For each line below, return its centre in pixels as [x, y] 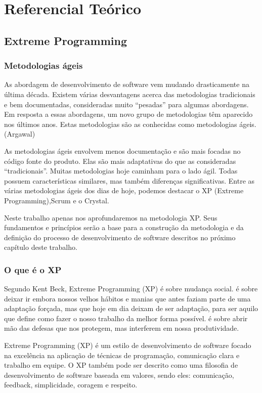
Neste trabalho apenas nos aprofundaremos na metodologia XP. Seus [111, 217]
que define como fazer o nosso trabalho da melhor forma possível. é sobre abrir [126, 318]
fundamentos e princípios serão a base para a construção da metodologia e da [124, 227]
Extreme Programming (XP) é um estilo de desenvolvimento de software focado [128, 345]
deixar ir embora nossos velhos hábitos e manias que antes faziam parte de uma [127, 298]
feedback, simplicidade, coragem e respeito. [71, 385]
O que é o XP [33, 269]
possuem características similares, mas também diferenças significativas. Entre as [129, 180]
